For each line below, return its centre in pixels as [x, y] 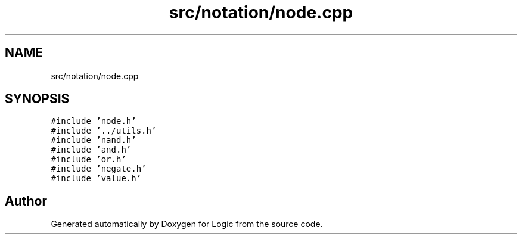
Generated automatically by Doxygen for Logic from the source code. [187, 224]
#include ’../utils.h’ [104, 131]
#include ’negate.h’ [99, 169]
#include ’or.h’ [88, 159]
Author [26, 201]
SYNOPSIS [37, 99]
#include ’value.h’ [96, 179]
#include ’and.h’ [91, 150]
